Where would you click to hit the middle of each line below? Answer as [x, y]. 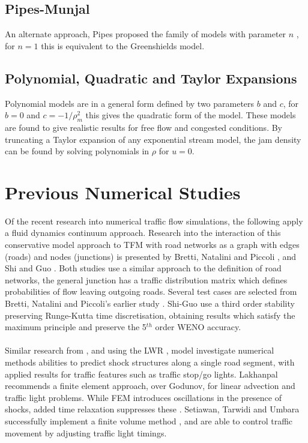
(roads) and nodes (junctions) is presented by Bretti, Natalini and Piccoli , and [151, 256]
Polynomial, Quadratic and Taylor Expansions [151, 78]
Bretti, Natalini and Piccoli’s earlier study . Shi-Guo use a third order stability [150, 303]
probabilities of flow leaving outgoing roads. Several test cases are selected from [151, 291]
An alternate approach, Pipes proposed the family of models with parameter [146, 34]
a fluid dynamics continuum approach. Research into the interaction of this [143, 233]
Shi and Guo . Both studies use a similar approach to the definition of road [143, 268]
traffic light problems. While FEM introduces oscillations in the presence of [143, 397]
